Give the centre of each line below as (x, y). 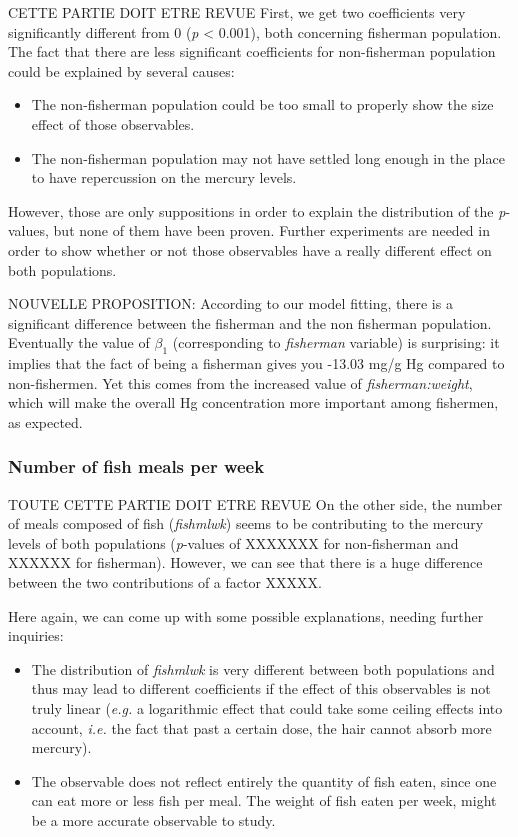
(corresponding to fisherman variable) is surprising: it (336, 342)
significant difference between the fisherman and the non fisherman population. (250, 322)
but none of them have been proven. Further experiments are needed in (271, 230)
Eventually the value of (79, 342)
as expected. (45, 421)
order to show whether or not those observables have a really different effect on (250, 249)
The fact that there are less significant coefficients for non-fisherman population (252, 51)
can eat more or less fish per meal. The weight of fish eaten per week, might (264, 800)
